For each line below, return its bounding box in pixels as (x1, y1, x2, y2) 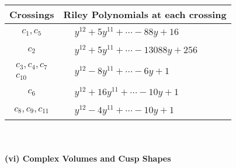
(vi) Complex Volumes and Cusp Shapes (5, 152, 171, 164)
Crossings (9, 8, 54, 21)
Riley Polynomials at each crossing (63, 8, 227, 21)
